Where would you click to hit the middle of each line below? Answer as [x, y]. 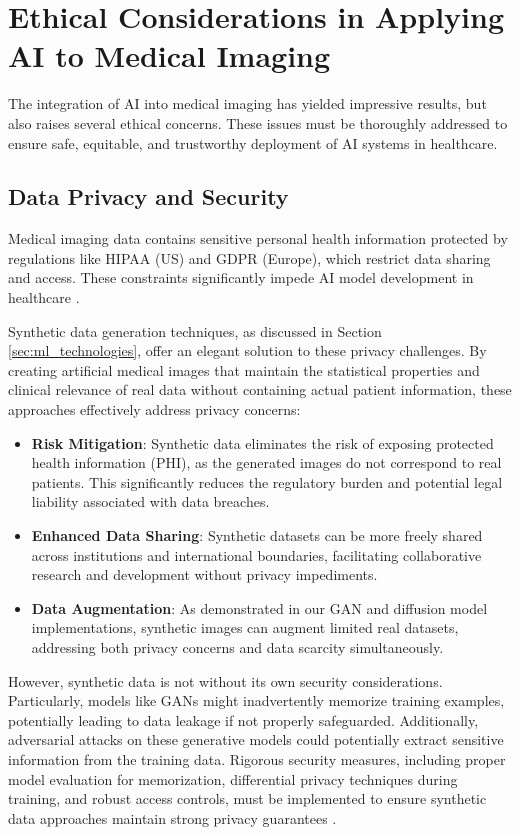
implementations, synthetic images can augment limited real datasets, [245, 627]
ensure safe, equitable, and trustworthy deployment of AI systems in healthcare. [253, 142]
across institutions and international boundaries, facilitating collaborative [256, 554]
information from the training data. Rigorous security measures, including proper [257, 758]
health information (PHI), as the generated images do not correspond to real [266, 462]
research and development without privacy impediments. [204, 574]
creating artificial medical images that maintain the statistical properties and [244, 369]
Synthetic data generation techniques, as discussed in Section [195, 330]
